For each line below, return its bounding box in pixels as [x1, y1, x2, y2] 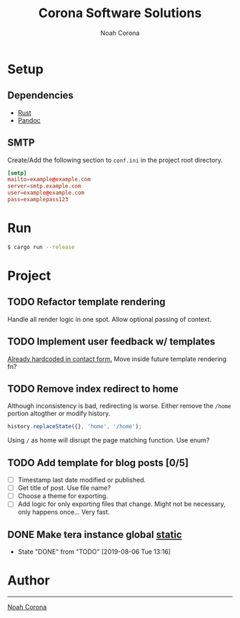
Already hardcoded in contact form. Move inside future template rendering [7, 355, 227, 363]
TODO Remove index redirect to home [7, 383, 179, 395]
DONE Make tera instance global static [7, 528, 182, 540]
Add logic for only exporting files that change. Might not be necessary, [17, 500, 226, 508]
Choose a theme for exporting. [17, 492, 109, 500]
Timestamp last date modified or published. [17, 476, 146, 485]
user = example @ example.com [7, 189, 84, 197]
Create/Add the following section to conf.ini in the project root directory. [7, 156, 224, 164]
